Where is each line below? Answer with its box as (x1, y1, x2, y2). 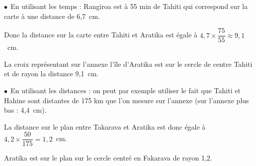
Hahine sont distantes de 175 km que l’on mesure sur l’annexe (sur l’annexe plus (4, 95, 249, 105)
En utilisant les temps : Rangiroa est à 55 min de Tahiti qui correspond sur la (10, 1, 248, 11)
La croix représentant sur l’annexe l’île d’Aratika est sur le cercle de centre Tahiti (4, 58, 253, 69)
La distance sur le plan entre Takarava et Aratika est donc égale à (4, 121, 206, 132)
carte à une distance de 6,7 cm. (4, 10, 100, 21)
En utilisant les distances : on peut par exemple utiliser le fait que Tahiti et (10, 85, 241, 96)
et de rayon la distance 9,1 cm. (4, 68, 99, 79)
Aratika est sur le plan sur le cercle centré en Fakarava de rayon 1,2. (4, 153, 212, 163)
